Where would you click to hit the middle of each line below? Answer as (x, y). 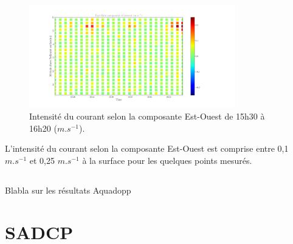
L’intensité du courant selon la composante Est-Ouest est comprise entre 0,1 (147, 148)
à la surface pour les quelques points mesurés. (167, 160)
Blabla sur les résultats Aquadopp (68, 190)
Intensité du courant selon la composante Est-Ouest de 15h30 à (147, 116)
